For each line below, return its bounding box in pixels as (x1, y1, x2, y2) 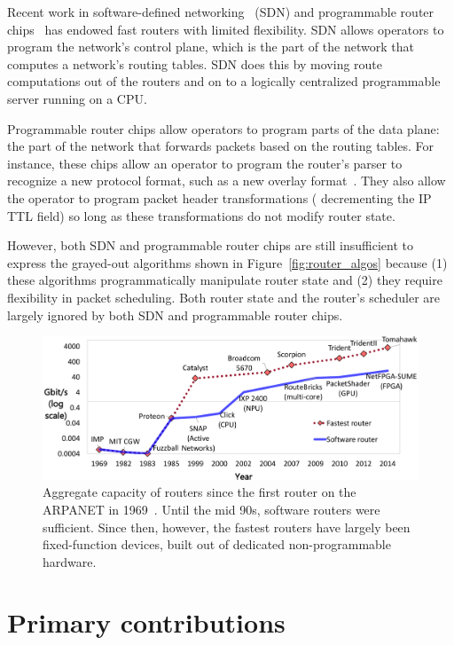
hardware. (43, 552, 97, 570)
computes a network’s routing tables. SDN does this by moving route (7, 54, 383, 73)
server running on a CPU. (7, 89, 147, 107)
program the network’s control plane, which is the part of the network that (7, 37, 414, 56)
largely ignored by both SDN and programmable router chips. (7, 305, 343, 324)
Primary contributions (7, 604, 286, 641)
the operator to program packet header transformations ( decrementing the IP (7, 188, 432, 207)
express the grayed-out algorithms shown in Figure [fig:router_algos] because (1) (7, 253, 448, 271)
